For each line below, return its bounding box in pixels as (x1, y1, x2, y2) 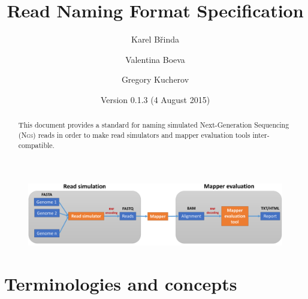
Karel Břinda (131, 33, 179, 46)
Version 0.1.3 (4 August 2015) (100, 93, 210, 105)
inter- (252, 129, 270, 140)
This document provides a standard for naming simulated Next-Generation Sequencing (18, 120, 289, 130)
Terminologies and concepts (4, 271, 237, 295)
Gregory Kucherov (121, 73, 189, 86)
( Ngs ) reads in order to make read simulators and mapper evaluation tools (18, 129, 250, 140)
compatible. (18, 140, 55, 150)
